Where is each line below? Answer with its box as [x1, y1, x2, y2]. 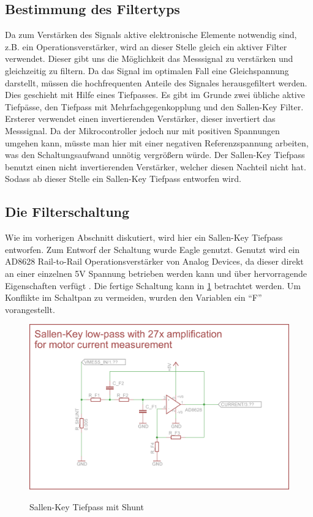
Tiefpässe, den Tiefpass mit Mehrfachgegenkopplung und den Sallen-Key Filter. [5, 100, 304, 113]
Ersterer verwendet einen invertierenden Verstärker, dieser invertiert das [5, 112, 276, 125]
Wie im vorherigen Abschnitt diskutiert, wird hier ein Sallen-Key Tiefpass [5, 231, 283, 244]
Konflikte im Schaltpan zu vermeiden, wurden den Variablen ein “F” [5, 291, 262, 304]
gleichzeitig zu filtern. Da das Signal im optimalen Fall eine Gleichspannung [5, 64, 289, 77]
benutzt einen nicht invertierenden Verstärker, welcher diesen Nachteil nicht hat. [5, 160, 306, 173]
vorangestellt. [5, 303, 55, 315]
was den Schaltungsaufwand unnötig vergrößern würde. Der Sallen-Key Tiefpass [5, 148, 305, 161]
